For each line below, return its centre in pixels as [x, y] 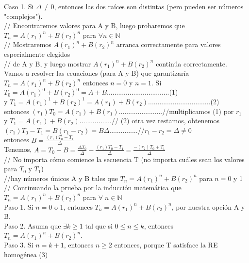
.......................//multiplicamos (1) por [176, 111]
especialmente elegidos [37, 54]
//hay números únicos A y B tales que [61, 178]
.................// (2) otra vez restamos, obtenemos [149, 121]
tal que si [99, 225]
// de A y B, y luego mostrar [48, 63]
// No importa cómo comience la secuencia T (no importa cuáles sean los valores [124, 159]
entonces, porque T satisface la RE [166, 244]
